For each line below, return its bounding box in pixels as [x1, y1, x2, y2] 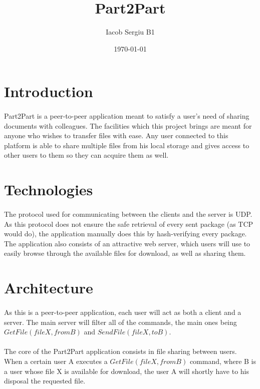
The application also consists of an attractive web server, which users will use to [4, 238, 250, 248]
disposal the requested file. [4, 375, 86, 386]
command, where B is [189, 355, 256, 366]
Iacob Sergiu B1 [106, 27, 155, 37]
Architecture [4, 277, 93, 298]
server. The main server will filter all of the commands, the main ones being [4, 316, 237, 327]
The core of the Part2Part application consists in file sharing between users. [4, 346, 237, 356]
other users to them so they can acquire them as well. [4, 150, 169, 160]
